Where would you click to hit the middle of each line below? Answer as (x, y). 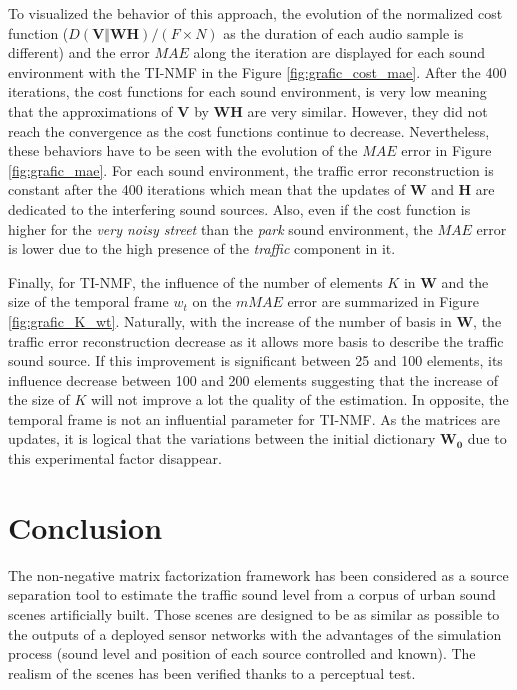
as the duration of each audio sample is (343, 32)
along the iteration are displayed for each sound (339, 52)
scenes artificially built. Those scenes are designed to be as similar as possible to (254, 613)
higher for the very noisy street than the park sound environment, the (220, 228)
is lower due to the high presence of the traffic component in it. (202, 248)
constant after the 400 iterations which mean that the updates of (207, 189)
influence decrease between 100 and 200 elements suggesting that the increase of (253, 379)
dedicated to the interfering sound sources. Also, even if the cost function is (239, 208)
